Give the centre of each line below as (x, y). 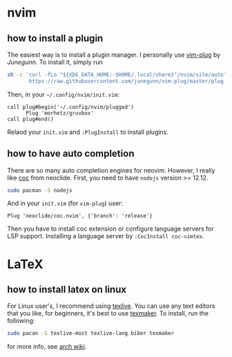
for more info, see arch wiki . (47, 347)
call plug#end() (30, 119)
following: (21, 321)
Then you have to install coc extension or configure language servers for (110, 229)
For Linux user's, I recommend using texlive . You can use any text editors (111, 306)
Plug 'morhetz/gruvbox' (60, 113)
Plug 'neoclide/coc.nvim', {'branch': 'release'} (80, 216)
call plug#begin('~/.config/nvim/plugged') (71, 107)
